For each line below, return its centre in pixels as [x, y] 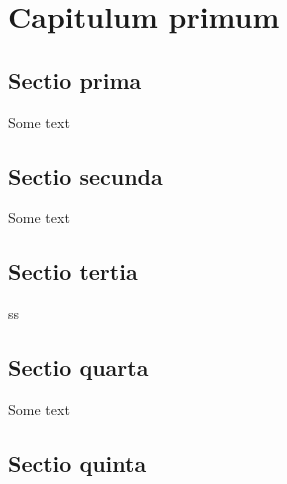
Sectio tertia [73, 271]
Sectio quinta [77, 462]
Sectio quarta [78, 367]
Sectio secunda [85, 175]
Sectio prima [75, 79]
